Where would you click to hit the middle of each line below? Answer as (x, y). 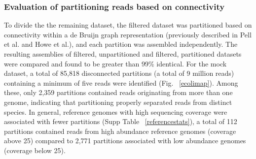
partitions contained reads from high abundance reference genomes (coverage (120, 131)
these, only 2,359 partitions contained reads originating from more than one (118, 92)
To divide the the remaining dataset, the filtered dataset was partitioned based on (128, 25)
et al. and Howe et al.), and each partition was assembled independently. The (121, 44)
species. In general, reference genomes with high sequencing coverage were (116, 111)
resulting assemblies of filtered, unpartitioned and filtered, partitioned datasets (123, 54)
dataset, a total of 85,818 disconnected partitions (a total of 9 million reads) (119, 73)
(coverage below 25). (35, 150)
